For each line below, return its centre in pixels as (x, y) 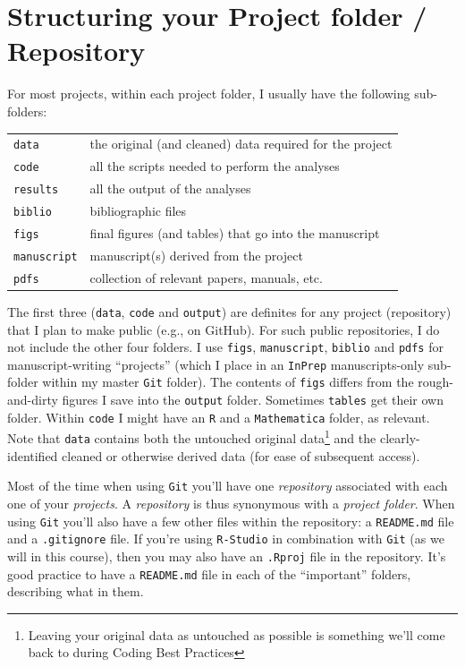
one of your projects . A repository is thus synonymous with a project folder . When (231, 503)
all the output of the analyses (170, 188)
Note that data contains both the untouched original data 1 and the (192, 437)
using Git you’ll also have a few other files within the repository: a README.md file (231, 521)
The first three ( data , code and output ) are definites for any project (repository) (229, 311)
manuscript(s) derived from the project (196, 255)
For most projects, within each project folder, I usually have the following (209, 94)
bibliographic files (138, 210)
